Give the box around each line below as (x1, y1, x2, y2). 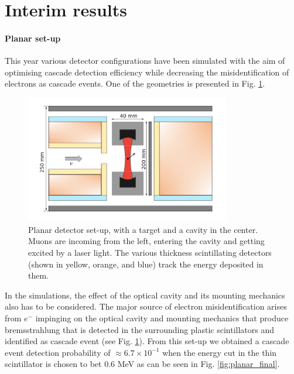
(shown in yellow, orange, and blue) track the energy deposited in (28, 258, 264, 270)
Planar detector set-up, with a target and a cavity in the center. (28, 223, 258, 235)
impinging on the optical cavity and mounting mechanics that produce (35, 312, 289, 324)
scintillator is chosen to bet (5, 358, 102, 370)
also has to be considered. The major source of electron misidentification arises (5, 300, 287, 313)
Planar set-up (5, 32, 61, 44)
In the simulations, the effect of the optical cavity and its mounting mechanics (5, 289, 285, 301)
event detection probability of (5, 346, 111, 358)
